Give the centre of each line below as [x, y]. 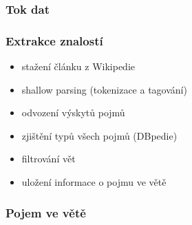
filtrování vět [49, 159]
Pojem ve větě [46, 212]
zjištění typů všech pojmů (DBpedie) [99, 135]
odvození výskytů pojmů [73, 112]
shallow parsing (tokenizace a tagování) [104, 89]
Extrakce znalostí [54, 40]
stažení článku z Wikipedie [78, 66]
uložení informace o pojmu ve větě [94, 182]
